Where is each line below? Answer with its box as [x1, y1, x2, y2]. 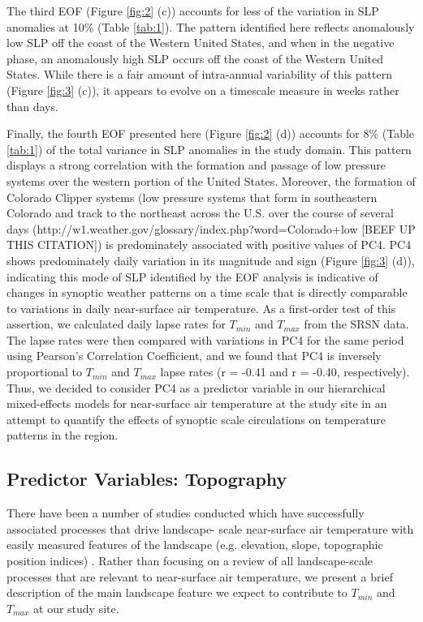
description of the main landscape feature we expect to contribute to [6, 584, 347, 601]
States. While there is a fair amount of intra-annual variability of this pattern [6, 66, 392, 83]
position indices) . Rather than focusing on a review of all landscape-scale [6, 552, 373, 569]
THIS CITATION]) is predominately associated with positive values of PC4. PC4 [6, 236, 412, 253]
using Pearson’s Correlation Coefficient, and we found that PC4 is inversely [6, 347, 382, 364]
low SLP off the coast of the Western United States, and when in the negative [6, 34, 395, 51]
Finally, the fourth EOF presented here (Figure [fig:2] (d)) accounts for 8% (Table [6, 125, 415, 142]
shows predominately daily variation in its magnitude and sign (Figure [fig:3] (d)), [6, 251, 415, 268]
